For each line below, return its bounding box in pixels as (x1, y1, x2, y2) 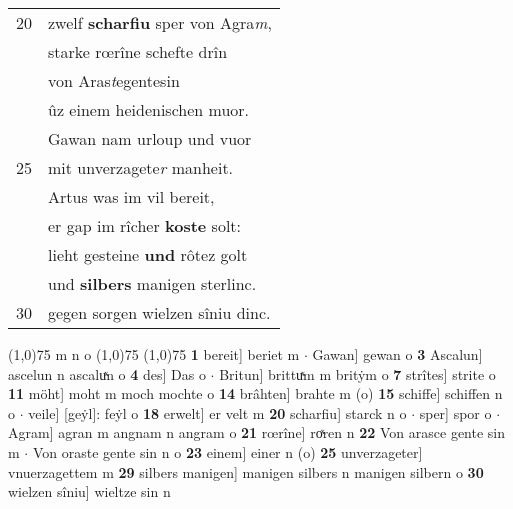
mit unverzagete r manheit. (48, 156, 234, 179)
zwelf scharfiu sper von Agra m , (48, 11, 272, 34)
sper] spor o (419, 402, 492, 423)
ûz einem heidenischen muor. (48, 98, 250, 121)
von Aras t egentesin (48, 69, 180, 92)
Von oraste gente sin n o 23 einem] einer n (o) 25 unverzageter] (32, 441, 423, 462)
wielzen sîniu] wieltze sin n (8, 481, 171, 502)
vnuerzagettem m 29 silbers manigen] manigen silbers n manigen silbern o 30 (8, 461, 484, 482)
